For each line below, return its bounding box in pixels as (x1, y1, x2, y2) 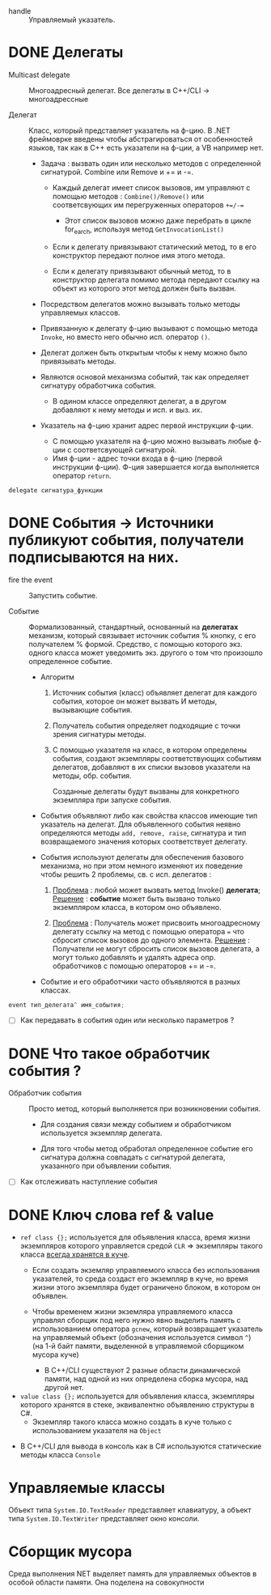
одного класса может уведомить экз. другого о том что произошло (28, 648, 263, 657)
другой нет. (44, 1383, 84, 1393)
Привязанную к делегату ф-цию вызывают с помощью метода (40, 323, 259, 333)
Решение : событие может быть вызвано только (52, 893, 221, 904)
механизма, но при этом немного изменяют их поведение (40, 861, 243, 870)
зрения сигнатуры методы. (52, 729, 147, 738)
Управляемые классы (8, 1478, 166, 1497)
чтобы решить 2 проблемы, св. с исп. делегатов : (40, 869, 212, 879)
